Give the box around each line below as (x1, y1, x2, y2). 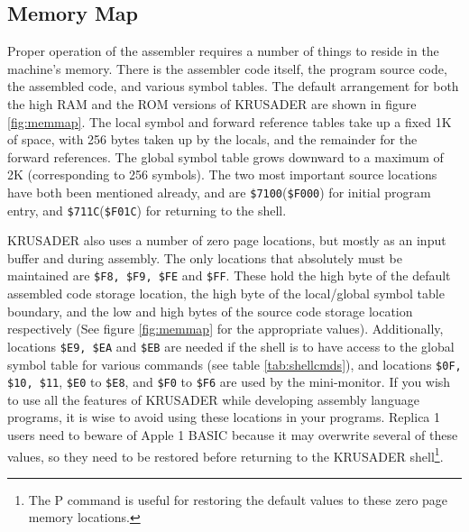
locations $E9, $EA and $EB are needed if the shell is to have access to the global (7, 336, 455, 355)
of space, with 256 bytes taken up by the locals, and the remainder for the (7, 130, 418, 149)
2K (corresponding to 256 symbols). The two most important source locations (7, 165, 437, 184)
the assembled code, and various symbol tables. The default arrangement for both (7, 77, 459, 96)
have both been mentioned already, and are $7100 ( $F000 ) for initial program (7, 182, 431, 201)
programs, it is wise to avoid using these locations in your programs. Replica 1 (7, 408, 441, 427)
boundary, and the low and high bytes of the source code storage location (7, 301, 413, 320)
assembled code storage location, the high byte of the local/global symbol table (7, 284, 445, 303)
